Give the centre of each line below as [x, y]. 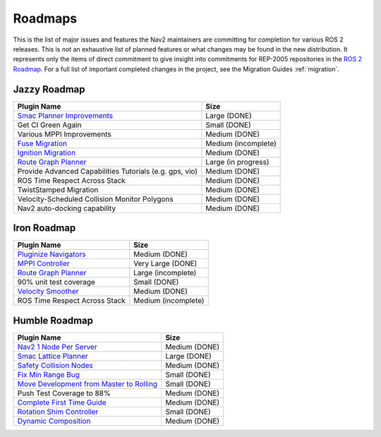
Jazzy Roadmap [49, 89]
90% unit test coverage [56, 282]
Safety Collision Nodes [55, 365]
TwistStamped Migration [58, 189]
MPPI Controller [43, 263]
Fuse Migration [42, 143]
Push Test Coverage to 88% [64, 393]
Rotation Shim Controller [58, 412]
